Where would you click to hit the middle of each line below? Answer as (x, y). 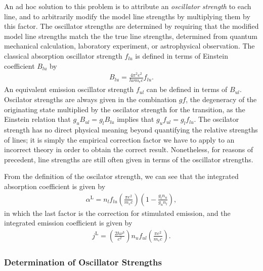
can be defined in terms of (187, 89)
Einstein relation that (37, 119)
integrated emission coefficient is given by (68, 223)
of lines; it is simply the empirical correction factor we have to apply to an (119, 139)
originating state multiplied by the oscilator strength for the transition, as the (125, 109)
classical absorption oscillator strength (63, 55)
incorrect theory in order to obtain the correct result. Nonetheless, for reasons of (129, 149)
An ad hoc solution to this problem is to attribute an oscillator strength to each (128, 6)
